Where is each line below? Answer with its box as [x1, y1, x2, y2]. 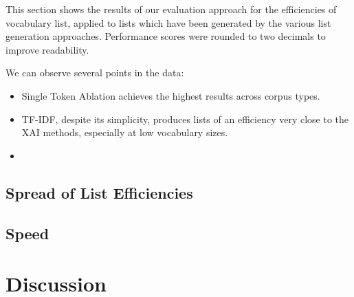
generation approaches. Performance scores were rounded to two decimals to [5, 29, 326, 43]
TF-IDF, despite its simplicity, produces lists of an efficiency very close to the [21, 111, 349, 126]
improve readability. [5, 42, 89, 56]
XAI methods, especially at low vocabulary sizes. [21, 125, 228, 140]
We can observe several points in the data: [5, 65, 184, 80]
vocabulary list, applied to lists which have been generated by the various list [5, 15, 331, 30]
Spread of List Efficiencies [5, 181, 193, 203]
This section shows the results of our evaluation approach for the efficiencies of [5, 2, 337, 16]
